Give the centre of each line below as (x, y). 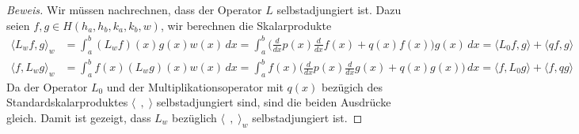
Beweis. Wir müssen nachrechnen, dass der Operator (134, 9)
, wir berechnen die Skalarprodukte (246, 25)
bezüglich (194, 118)
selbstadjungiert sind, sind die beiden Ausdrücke (274, 102)
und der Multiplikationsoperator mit (195, 86)
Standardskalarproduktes (67, 102)
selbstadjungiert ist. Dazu (339, 9)
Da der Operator (47, 86)
